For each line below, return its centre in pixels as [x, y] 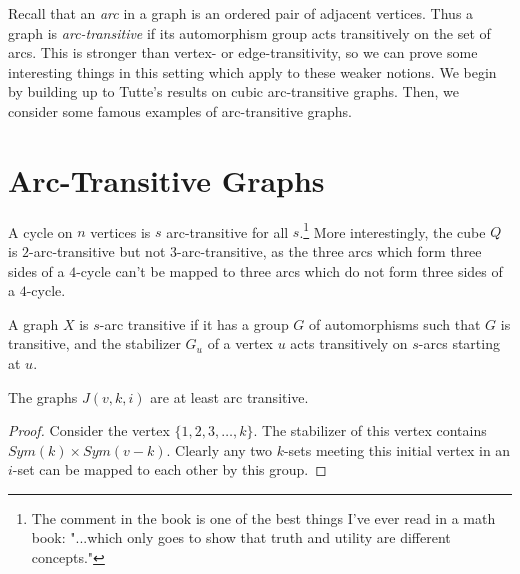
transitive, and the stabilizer [94, 343]
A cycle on [40, 231]
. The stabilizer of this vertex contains [370, 430]
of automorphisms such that [395, 323]
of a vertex [240, 343]
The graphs [43, 396]
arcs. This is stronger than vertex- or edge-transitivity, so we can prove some [243, 52]
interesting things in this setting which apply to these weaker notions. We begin [252, 71]
